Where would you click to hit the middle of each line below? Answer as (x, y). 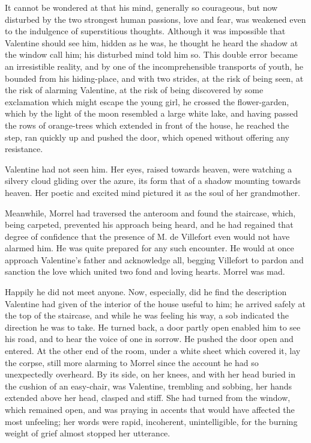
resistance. (24, 149)
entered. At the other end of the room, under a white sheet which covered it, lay (153, 351)
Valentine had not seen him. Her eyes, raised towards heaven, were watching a (148, 169)
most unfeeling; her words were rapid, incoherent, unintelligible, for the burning (151, 421)
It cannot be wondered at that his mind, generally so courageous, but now (141, 7)
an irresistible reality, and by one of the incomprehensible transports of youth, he (154, 66)
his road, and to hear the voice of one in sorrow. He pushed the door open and (149, 339)
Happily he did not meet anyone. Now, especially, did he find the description (146, 292)
